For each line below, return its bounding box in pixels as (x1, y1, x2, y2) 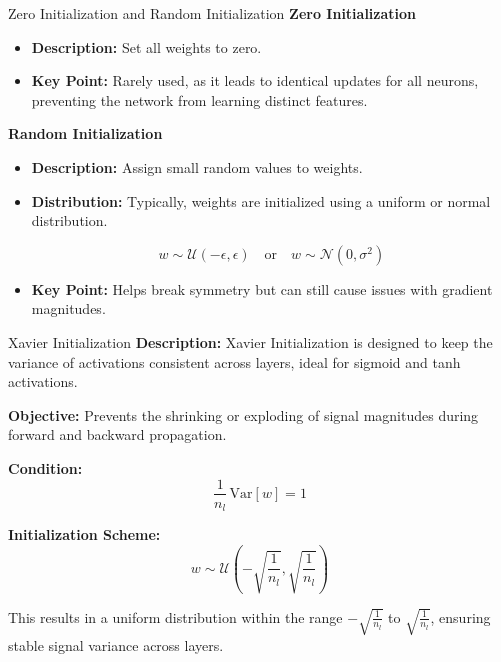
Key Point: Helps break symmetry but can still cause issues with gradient (31, 278, 493, 299)
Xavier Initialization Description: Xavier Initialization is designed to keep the (8, 331, 493, 352)
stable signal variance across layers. (8, 634, 224, 655)
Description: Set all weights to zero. (31, 36, 262, 57)
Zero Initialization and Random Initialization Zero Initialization (8, 3, 417, 23)
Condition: (8, 457, 83, 478)
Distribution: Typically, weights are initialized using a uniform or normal (31, 190, 491, 211)
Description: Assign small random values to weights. (31, 156, 363, 177)
